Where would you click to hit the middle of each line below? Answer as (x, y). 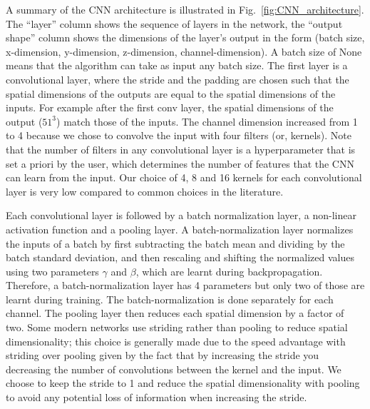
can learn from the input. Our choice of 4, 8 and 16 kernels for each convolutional (184, 177)
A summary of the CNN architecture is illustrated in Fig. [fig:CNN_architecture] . (185, 9)
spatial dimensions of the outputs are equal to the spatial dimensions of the (171, 93)
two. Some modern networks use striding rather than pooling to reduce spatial (177, 327)
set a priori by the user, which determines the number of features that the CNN (180, 163)
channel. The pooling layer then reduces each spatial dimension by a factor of (175, 313)
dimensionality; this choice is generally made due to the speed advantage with (176, 341)
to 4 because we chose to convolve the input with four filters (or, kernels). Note (179, 135)
